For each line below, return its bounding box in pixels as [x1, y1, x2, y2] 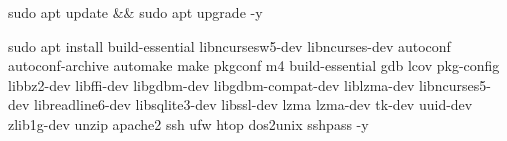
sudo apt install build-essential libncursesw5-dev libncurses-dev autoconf [8, 35, 451, 56]
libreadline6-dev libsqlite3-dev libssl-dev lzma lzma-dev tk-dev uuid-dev [34, 94, 473, 115]
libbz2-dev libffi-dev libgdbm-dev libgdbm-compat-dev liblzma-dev [8, 74, 415, 95]
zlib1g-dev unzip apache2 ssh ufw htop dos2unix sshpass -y [8, 113, 369, 134]
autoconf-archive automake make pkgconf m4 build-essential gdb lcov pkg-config [8, 55, 500, 76]
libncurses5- [419, 74, 491, 95]
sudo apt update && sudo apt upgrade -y [8, 2, 263, 22]
